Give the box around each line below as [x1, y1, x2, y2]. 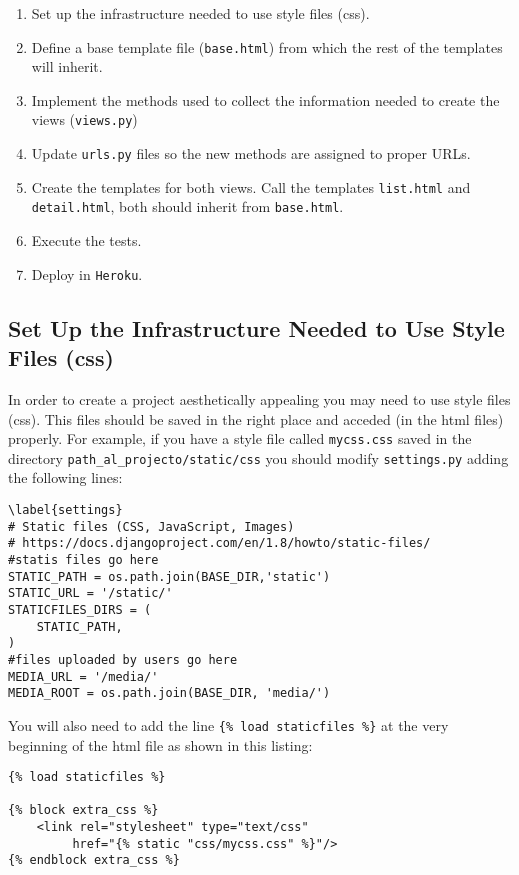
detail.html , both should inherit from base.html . [31, 196, 344, 217]
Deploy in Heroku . [31, 263, 143, 284]
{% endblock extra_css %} [8, 853, 180, 868]
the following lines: [8, 467, 123, 488]
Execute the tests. [31, 230, 142, 251]
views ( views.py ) [31, 109, 138, 130]
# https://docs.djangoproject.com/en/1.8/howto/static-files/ [8, 536, 431, 551]
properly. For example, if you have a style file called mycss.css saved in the [8, 428, 472, 449]
